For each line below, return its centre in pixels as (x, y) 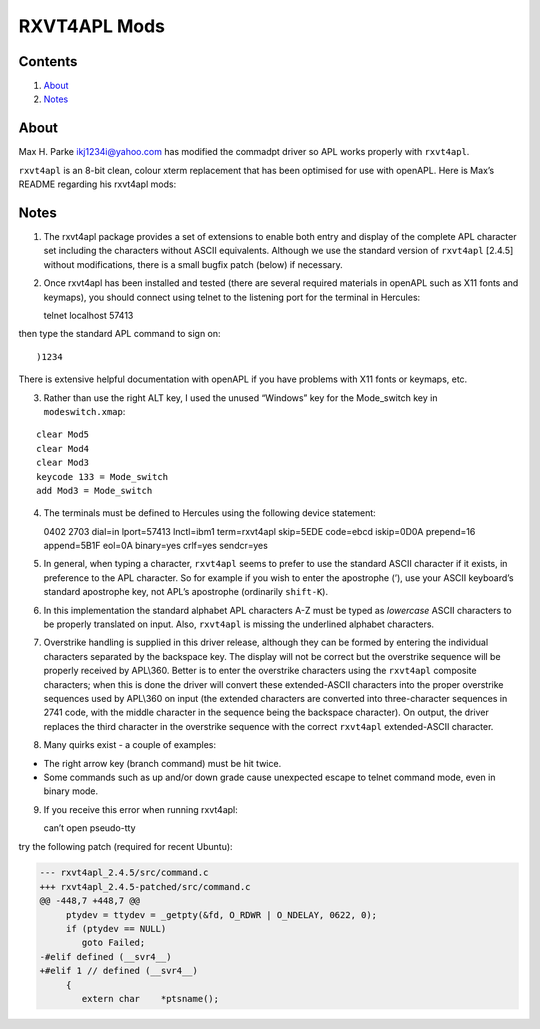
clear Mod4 (63, 448)
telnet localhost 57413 (88, 315)
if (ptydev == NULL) (116, 929)
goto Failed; (113, 943)
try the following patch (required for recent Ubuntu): (126, 846)
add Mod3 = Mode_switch (94, 490)
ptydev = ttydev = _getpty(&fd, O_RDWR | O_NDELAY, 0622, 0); (221, 914)
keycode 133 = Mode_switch (102, 476)
